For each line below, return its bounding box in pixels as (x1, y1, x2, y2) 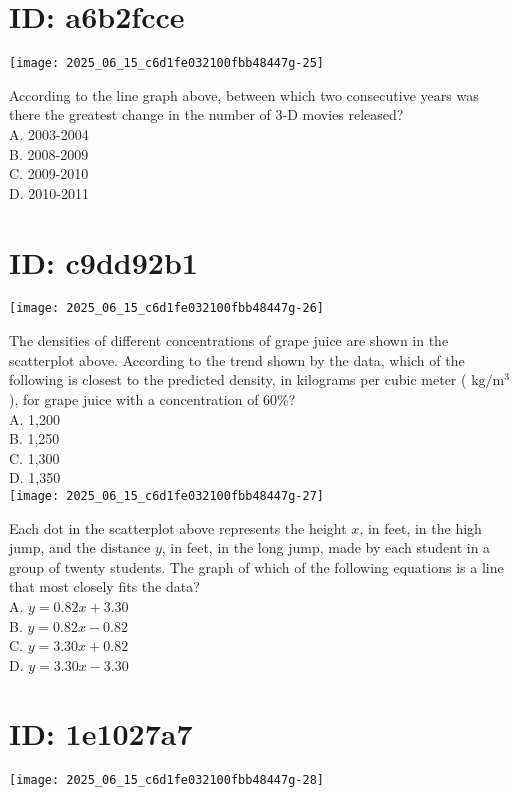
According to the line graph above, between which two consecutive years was (9, 84, 479, 105)
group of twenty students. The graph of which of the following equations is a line (9, 556, 504, 577)
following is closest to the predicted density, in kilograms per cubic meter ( (9, 369, 467, 390)
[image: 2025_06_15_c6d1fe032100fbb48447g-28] (9, 773, 324, 788)
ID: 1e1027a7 (9, 713, 193, 754)
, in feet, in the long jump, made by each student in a (161, 537, 491, 558)
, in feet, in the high (359, 517, 482, 538)
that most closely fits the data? (9, 576, 200, 597)
